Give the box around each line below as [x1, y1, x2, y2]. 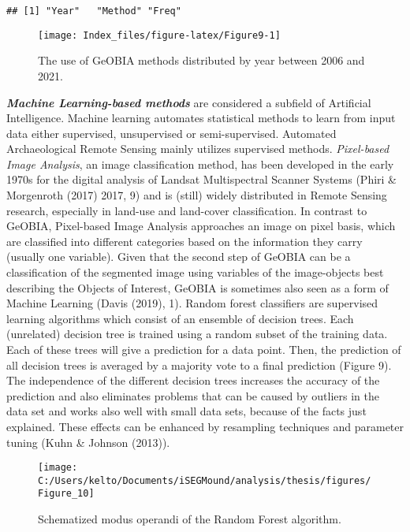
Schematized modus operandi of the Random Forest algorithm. [38, 511, 341, 527]
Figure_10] [38, 488, 95, 500]
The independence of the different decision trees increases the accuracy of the [6, 372, 380, 389]
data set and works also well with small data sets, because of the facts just [6, 403, 367, 419]
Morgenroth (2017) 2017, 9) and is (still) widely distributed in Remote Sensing [6, 187, 387, 203]
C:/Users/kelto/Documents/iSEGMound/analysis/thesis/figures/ [38, 474, 371, 486]
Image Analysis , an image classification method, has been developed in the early [6, 155, 394, 172]
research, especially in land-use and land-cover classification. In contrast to [6, 202, 367, 218]
